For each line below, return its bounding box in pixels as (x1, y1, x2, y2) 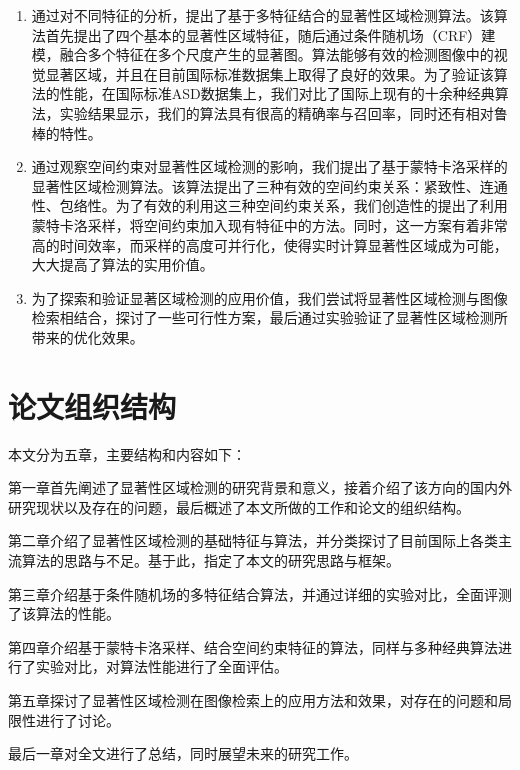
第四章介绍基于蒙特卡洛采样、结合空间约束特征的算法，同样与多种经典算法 (8, 636, 498, 657)
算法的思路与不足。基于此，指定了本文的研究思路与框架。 (21, 550, 400, 570)
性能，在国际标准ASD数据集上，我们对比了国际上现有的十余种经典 (59, 83, 495, 104)
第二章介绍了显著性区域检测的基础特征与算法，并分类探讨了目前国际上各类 (8, 530, 498, 551)
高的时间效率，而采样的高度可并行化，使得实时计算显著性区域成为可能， (31, 234, 508, 255)
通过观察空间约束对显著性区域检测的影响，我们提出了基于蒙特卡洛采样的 (31, 156, 508, 177)
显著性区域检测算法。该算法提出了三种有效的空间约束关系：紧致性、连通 (31, 175, 508, 196)
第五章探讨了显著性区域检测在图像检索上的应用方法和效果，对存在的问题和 (8, 689, 498, 710)
